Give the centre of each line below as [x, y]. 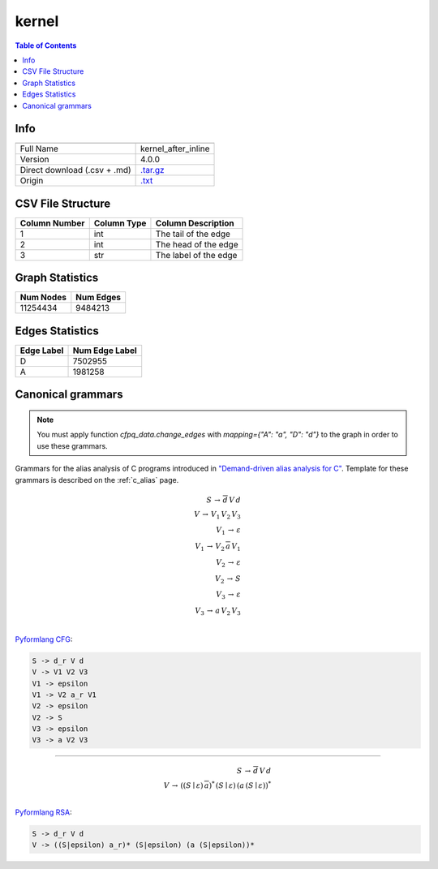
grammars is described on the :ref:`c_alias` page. [97, 480]
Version [34, 160]
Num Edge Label [105, 351]
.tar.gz [153, 170]
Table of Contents [46, 45]
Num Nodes [43, 298]
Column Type [120, 223]
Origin [32, 181]
